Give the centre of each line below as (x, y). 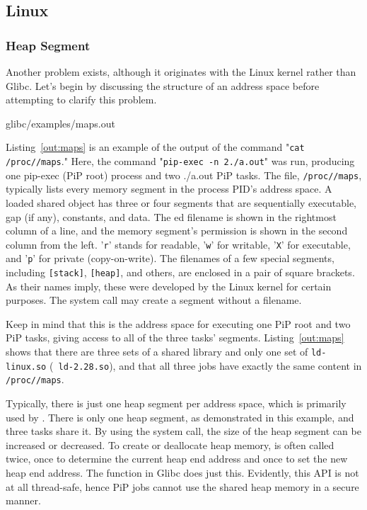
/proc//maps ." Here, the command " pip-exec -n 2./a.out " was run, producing (180, 161)
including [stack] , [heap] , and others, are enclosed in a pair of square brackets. (180, 272)
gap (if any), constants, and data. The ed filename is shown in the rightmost (171, 216)
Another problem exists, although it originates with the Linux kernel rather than (181, 72)
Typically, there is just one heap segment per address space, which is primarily (176, 403)
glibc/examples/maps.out (60, 123)
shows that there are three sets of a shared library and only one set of (157, 352)
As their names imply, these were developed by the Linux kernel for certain (169, 286)
